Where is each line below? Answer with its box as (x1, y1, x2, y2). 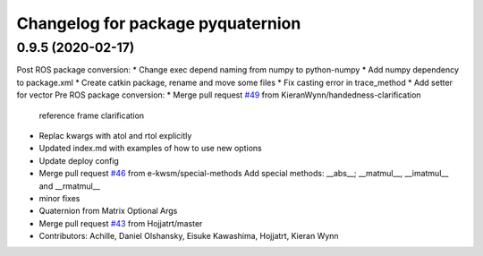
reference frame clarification (38, 110, 145, 121)
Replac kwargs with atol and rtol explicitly (38, 130, 192, 141)
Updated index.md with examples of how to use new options (38, 143, 263, 154)
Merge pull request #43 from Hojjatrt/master (38, 218, 203, 228)
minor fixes (38, 192, 80, 203)
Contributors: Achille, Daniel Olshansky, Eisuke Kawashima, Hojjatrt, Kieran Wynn (38, 231, 339, 242)
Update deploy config (38, 155, 120, 166)
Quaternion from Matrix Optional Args (38, 206, 178, 217)
